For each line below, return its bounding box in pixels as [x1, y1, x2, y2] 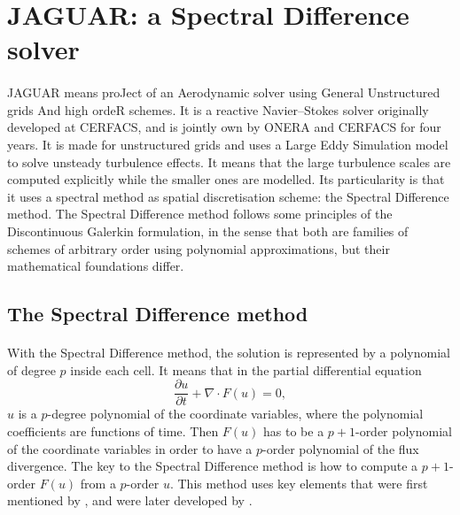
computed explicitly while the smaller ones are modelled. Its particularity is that [7, 170, 445, 188]
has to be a [263, 421, 324, 440]
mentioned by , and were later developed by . [7, 491, 253, 510]
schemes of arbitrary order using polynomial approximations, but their [7, 239, 390, 257]
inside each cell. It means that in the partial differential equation [70, 360, 422, 379]
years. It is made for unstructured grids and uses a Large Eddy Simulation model [7, 135, 448, 153]
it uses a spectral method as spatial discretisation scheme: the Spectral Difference [7, 187, 449, 205]
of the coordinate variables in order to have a [7, 439, 253, 457]
